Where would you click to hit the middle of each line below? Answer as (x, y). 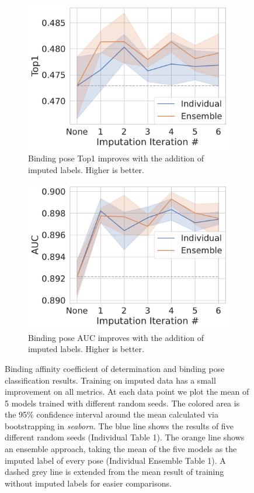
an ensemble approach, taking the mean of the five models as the (121, 449)
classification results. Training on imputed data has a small (110, 380)
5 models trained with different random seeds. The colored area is (122, 403)
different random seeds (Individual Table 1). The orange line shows (125, 437)
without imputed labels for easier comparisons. (88, 483)
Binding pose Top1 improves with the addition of (116, 158)
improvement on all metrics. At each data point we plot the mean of (127, 392)
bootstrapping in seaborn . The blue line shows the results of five (119, 425)
